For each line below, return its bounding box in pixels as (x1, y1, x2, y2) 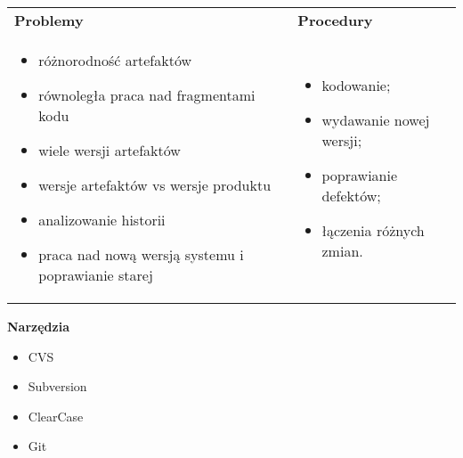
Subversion (28, 377, 87, 396)
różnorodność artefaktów (38, 50, 191, 70)
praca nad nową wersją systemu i (38, 244, 244, 265)
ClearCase (28, 406, 84, 425)
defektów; (321, 184, 381, 206)
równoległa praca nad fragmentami (38, 85, 256, 105)
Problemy (14, 10, 84, 30)
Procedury (297, 10, 373, 30)
